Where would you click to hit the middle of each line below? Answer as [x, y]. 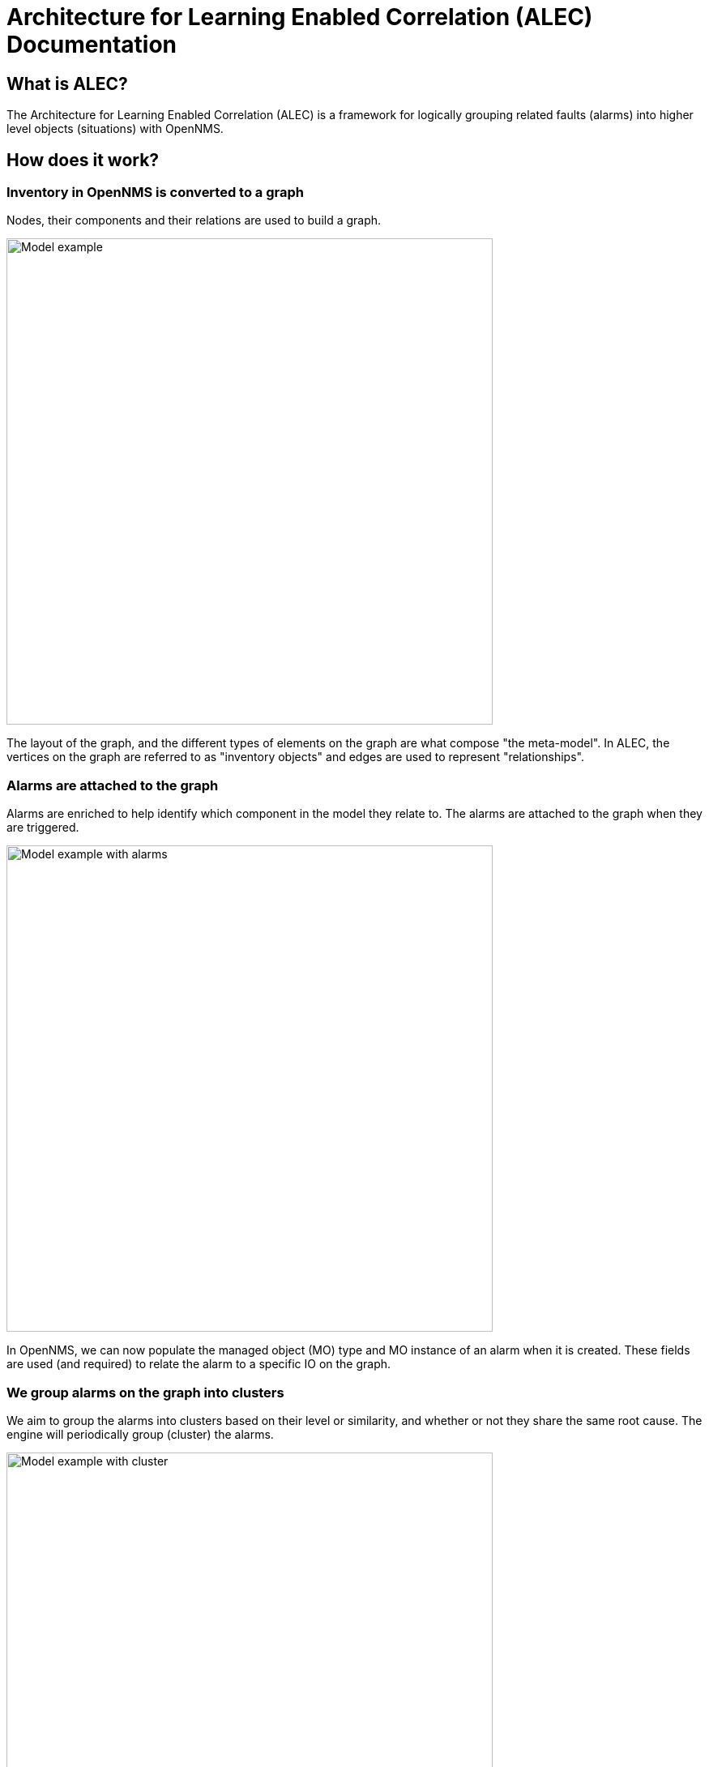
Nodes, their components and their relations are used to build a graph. [194, 220]
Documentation [92, 45]
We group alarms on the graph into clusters [145, 1392]
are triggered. [43, 828]
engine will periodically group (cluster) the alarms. [140, 1434]
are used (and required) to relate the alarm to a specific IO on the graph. [199, 1364]
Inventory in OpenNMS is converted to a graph [155, 193]
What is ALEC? [67, 83]
